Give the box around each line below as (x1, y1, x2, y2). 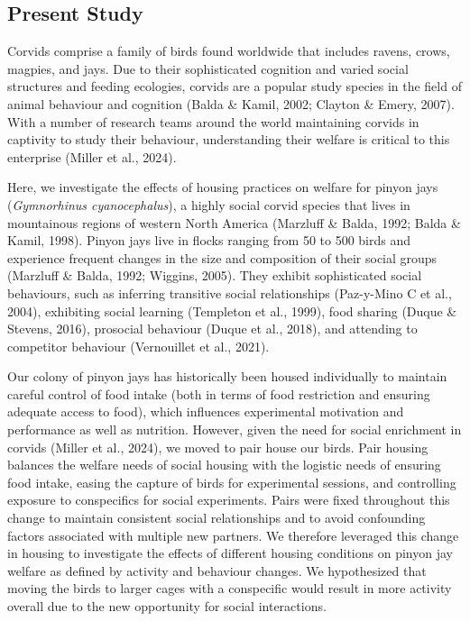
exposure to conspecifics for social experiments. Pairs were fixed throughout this (7, 490, 450, 509)
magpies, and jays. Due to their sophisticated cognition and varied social (7, 59, 409, 78)
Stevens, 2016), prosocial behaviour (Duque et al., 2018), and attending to (7, 319, 418, 338)
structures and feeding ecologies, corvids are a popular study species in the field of (7, 77, 462, 96)
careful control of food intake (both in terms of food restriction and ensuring (7, 384, 430, 403)
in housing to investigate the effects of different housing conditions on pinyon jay (7, 543, 453, 562)
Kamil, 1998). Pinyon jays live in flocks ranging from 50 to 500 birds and (7, 231, 411, 250)
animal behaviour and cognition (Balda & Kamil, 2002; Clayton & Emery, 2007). (7, 94, 455, 113)
